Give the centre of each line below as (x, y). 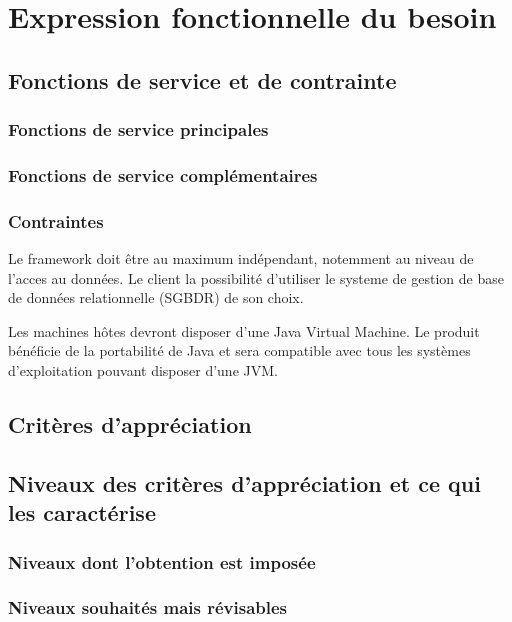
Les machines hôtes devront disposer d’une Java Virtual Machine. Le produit (244, 330)
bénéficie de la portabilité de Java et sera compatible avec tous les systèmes (239, 350)
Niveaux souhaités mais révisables (148, 607)
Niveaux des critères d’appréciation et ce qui (244, 482)
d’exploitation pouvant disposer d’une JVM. (143, 370)
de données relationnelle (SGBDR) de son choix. (156, 297)
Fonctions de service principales (138, 129)
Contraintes (56, 220)
